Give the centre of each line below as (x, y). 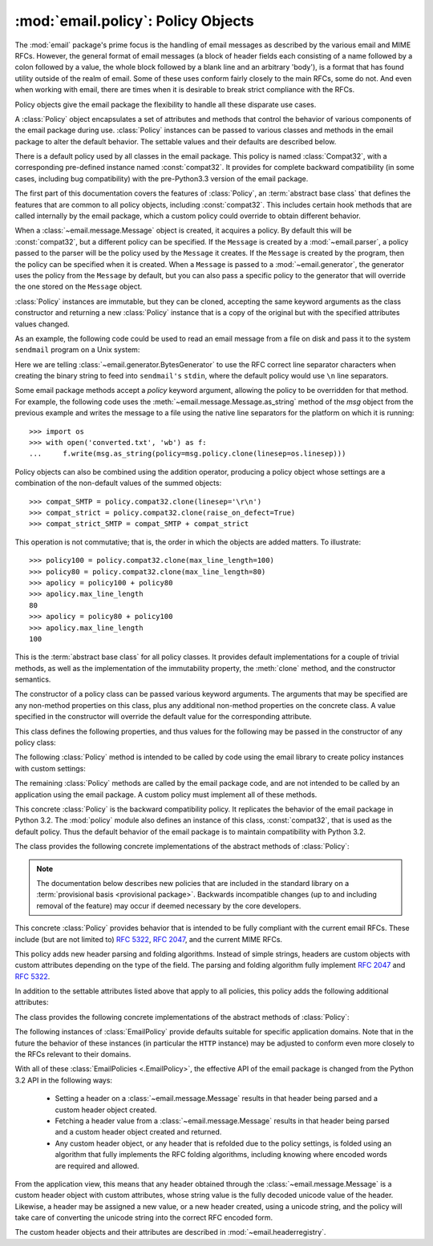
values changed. (42, 324)
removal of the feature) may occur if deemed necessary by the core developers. (169, 905)
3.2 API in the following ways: (63, 1080)
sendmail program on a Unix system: (77, 350)
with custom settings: (50, 768)
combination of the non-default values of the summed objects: (118, 483)
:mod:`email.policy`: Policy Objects (134, 21)
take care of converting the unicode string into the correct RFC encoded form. (144, 1218)
